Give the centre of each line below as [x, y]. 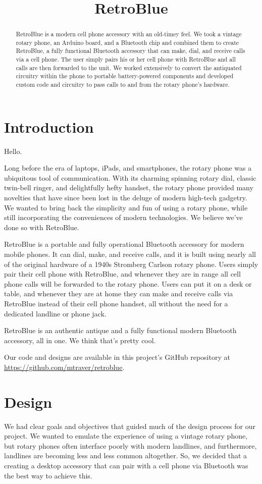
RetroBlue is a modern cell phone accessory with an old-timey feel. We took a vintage [129, 34]
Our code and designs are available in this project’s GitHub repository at [117, 357]
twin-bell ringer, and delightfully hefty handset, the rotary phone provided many [129, 187]
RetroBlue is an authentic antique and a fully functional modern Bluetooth [120, 330]
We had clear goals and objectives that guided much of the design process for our [130, 426]
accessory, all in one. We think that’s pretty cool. [80, 340]
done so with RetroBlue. [42, 227]
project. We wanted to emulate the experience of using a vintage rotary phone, [126, 436]
